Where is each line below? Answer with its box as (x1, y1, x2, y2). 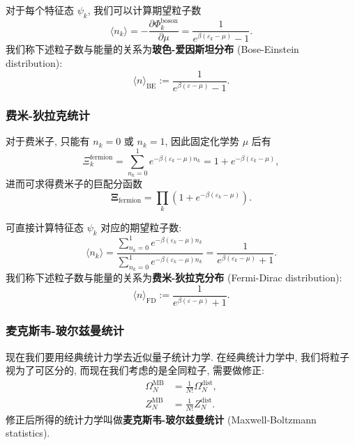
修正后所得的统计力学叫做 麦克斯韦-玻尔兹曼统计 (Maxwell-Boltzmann (6, 412, 317, 426)
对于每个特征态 (6, 3, 74, 17)
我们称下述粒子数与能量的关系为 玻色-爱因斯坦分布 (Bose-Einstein (6, 42, 299, 56)
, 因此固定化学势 (165, 134, 240, 148)
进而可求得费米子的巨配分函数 (6, 176, 142, 191)
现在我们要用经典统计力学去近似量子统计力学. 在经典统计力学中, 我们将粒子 (6, 349, 350, 364)
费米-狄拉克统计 (6, 106, 90, 123)
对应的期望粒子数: (100, 220, 182, 235)
